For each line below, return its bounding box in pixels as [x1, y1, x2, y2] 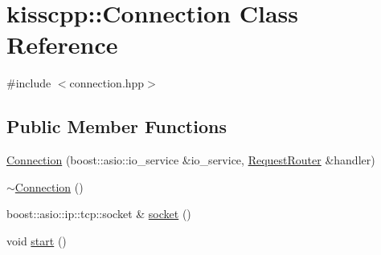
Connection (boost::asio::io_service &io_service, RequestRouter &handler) [6, 152, 375, 168]
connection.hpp [69, 75, 145, 91]
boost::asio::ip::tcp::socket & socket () [6, 205, 191, 222]
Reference [6, 28, 118, 61]
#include [6, 75, 51, 91]
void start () [6, 232, 67, 249]
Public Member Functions [6, 114, 227, 139]
